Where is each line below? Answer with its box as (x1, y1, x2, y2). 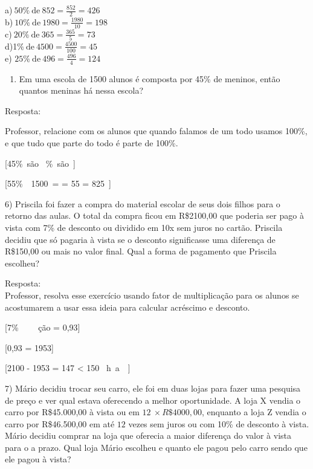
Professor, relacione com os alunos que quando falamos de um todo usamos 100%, (5, 125, 308, 137)
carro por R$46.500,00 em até (5, 417, 115, 430)
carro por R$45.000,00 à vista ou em (5, 406, 140, 418)
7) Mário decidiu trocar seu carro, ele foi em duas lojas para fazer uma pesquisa (5, 381, 301, 394)
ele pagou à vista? (5, 453, 71, 465)
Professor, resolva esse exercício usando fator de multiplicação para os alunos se (5, 288, 299, 301)
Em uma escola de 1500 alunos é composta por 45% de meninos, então (19, 72, 280, 85)
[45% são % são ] (5, 157, 76, 169)
